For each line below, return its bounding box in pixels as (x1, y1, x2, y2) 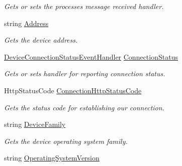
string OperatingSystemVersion (4, 152, 100, 163)
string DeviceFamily (4, 119, 66, 129)
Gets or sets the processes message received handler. (4, 1, 164, 11)
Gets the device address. (4, 35, 78, 45)
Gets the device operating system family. (4, 135, 128, 146)
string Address (4, 18, 49, 28)
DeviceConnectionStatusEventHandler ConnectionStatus (4, 51, 178, 62)
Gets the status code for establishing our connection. (4, 102, 164, 112)
